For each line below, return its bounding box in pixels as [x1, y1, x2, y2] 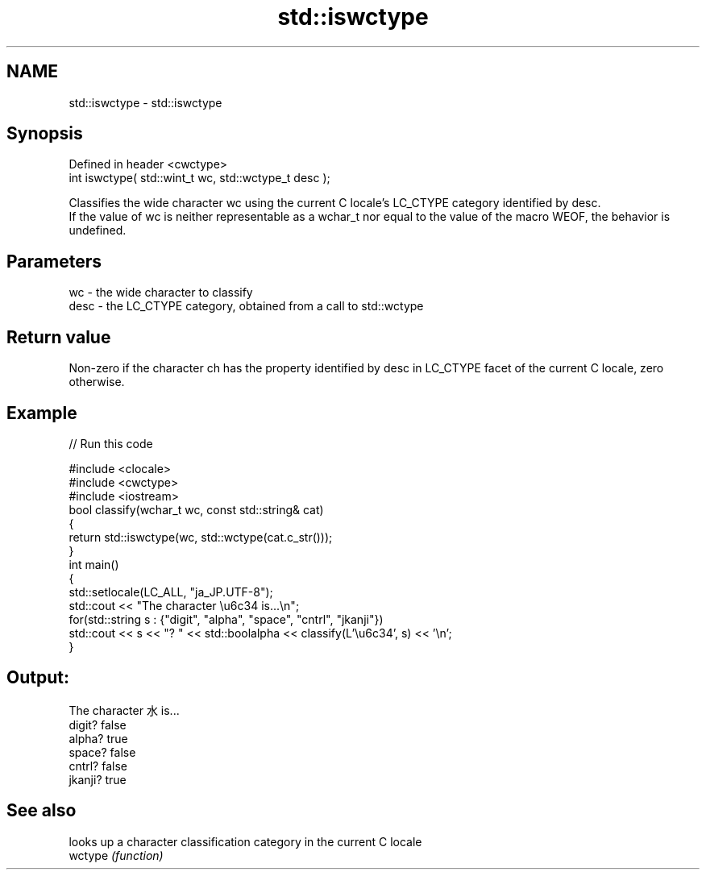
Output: [6, 667, 69, 688]
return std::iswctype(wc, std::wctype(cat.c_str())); [69, 529, 333, 544]
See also [6, 800, 77, 821]
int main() [69, 557, 119, 571]
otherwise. [69, 375, 125, 389]
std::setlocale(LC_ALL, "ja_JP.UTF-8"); [69, 584, 273, 599]
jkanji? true [69, 772, 127, 787]
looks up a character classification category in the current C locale [69, 834, 422, 849]
